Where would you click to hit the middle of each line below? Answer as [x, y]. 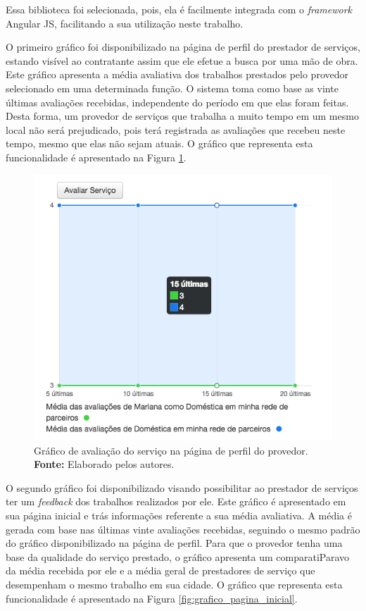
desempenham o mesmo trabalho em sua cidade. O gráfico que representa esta [174, 584]
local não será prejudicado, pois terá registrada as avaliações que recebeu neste [176, 129]
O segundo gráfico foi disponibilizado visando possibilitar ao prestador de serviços [182, 487]
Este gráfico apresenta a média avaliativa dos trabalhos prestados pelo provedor [177, 74]
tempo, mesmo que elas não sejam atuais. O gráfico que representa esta [159, 143]
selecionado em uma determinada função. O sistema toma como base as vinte [172, 88]
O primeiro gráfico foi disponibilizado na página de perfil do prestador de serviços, [183, 47]
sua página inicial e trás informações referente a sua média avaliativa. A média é [179, 515]
